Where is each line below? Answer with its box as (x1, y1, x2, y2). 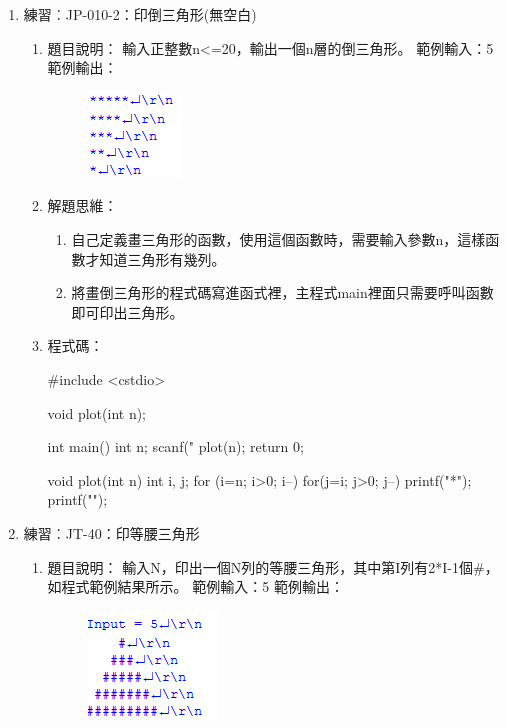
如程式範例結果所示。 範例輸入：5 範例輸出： (47, 576, 344, 597)
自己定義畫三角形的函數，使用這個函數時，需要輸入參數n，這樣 (71, 228, 486, 249)
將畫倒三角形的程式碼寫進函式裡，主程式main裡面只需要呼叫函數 (71, 282, 494, 303)
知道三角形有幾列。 (99, 248, 226, 269)
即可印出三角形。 (71, 301, 184, 322)
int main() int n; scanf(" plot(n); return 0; (47, 436, 304, 457)
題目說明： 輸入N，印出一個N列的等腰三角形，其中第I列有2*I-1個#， (47, 556, 499, 577)
